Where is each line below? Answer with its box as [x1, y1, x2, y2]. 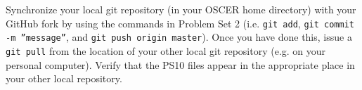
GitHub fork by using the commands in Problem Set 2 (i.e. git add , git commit [6, 15, 354, 30]
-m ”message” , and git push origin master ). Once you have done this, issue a [6, 30, 352, 44]
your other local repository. [6, 71, 122, 86]
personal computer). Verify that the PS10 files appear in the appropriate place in [6, 57, 355, 72]
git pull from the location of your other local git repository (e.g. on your [6, 43, 326, 58]
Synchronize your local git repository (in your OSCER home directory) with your [6, 2, 356, 16]
